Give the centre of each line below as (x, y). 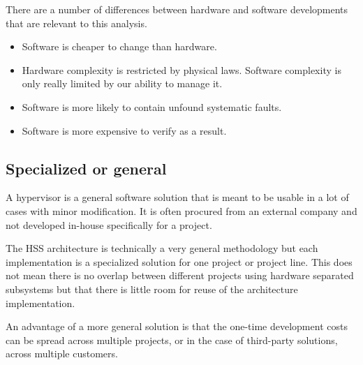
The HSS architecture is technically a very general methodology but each (162, 248)
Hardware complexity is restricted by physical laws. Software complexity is (181, 69)
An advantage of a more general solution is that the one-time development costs (177, 326)
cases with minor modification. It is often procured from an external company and (181, 210)
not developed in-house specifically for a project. (109, 224)
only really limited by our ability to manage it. (122, 83)
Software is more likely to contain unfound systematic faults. (152, 106)
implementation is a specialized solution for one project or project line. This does (179, 261)
